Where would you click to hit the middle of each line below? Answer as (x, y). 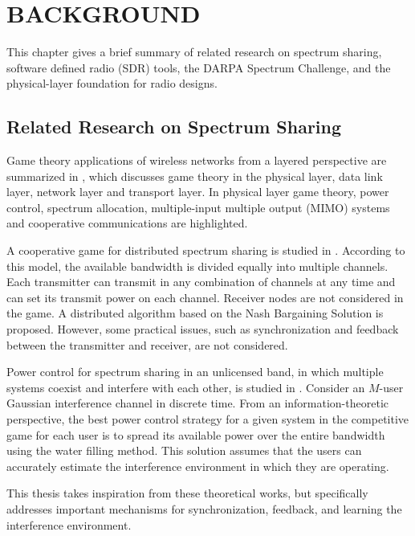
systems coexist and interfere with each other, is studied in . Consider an (186, 387)
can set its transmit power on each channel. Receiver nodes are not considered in (205, 297)
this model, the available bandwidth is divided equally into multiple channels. (197, 266)
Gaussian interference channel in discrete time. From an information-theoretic (197, 403)
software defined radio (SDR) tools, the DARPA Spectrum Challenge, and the (199, 67)
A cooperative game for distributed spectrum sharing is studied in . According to (206, 250)
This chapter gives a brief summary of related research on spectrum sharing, (194, 52)
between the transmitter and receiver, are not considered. (147, 344)
